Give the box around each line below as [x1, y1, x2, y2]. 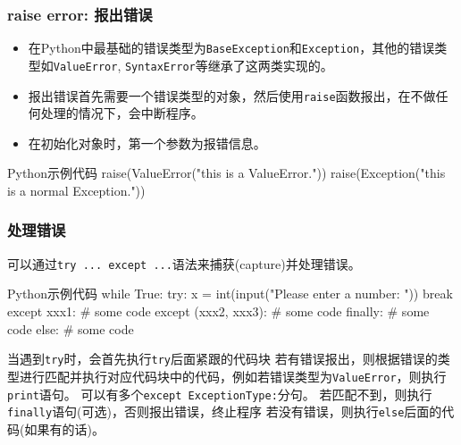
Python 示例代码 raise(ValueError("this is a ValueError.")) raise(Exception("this [7, 164, 446, 182]
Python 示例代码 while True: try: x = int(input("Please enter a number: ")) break [7, 284, 453, 303]
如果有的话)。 [24, 419, 105, 438]
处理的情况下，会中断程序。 [40, 104, 204, 122]
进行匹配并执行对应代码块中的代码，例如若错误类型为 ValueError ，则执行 [19, 366, 447, 385]
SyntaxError [124, 60, 196, 73]
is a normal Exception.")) [7, 181, 146, 199]
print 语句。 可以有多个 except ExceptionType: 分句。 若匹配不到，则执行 [7, 384, 432, 403]
